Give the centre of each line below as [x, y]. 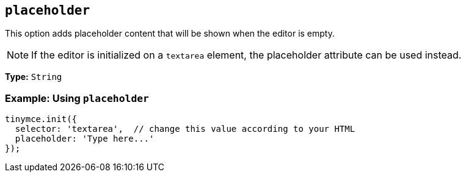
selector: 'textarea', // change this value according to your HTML [185, 129]
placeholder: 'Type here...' [85, 139]
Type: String [34, 77]
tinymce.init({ [41, 119]
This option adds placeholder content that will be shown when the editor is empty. [170, 34]
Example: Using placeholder [77, 98]
